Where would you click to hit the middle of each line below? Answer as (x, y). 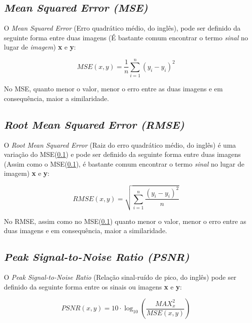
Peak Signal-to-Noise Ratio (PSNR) (97, 257)
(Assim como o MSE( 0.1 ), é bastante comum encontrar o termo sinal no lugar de (124, 163)
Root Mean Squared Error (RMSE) (94, 124)
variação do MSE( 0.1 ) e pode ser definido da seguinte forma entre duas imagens (122, 154)
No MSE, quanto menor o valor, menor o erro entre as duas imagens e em (113, 89)
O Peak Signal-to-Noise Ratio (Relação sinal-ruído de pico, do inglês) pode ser (120, 277)
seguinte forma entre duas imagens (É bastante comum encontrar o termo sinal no (126, 37)
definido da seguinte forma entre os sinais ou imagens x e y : (93, 286)
